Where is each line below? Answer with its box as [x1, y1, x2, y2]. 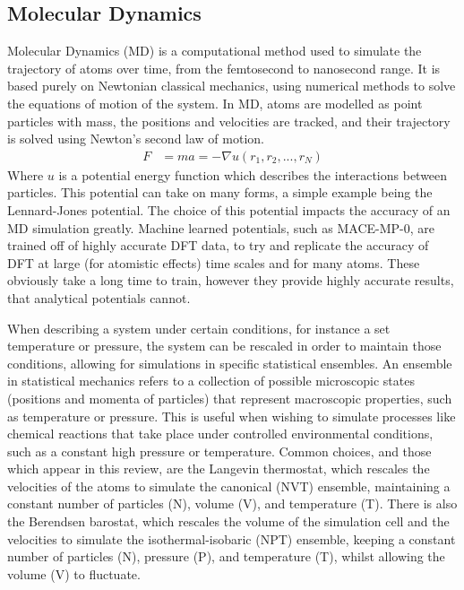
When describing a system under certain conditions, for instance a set [7, 318, 391, 337]
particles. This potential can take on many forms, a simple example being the [7, 183, 433, 202]
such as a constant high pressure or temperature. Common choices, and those [7, 441, 432, 460]
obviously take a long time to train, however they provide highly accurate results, [7, 271, 454, 290]
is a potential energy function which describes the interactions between [58, 165, 448, 184]
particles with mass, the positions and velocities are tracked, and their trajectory [7, 111, 451, 130]
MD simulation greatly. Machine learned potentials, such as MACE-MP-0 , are [7, 218, 435, 237]
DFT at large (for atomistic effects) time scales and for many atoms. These [7, 253, 420, 272]
